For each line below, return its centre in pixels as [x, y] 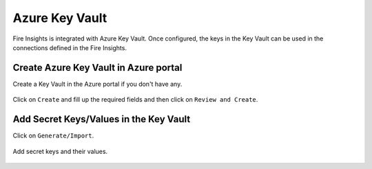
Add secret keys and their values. [60, 151]
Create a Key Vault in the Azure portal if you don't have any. [97, 84]
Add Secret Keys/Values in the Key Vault [102, 119]
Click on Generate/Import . [53, 136]
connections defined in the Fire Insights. [70, 47]
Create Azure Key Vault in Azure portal [97, 68]
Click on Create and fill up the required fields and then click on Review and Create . [135, 100]
